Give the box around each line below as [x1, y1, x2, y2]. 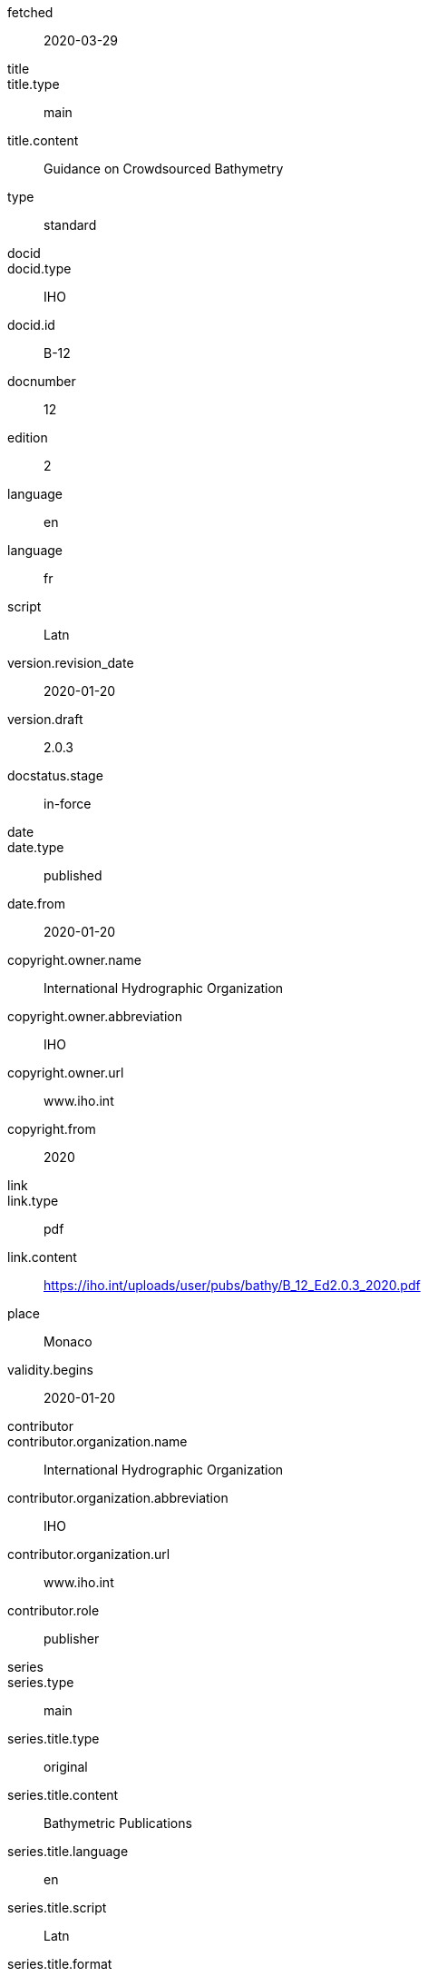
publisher [44, 1631, 100, 1646]
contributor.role [7, 1603, 100, 1618]
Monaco [44, 1334, 92, 1349]
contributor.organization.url [7, 1546, 170, 1562]
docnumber [7, 373, 76, 389]
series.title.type [7, 1731, 100, 1746]
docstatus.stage [7, 768, 103, 783]
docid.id [7, 317, 55, 333]
